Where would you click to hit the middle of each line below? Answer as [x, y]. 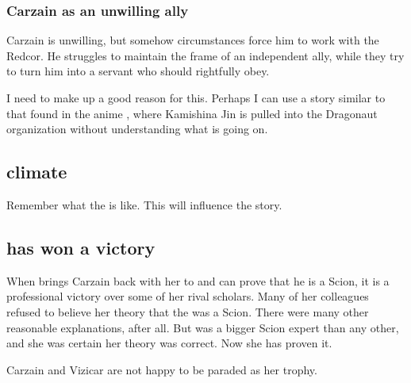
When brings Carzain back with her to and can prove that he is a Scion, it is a [198, 280]
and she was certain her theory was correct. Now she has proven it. [169, 343]
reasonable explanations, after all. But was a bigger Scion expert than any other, [203, 327]
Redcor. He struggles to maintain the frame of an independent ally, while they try [205, 55]
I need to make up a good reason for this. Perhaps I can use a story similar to [196, 98]
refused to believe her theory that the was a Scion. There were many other [188, 311]
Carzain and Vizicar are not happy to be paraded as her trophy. [162, 369]
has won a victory [81, 247]
